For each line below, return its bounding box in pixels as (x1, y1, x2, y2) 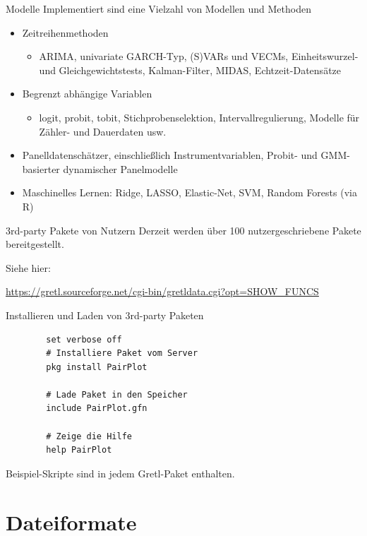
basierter (22, 161, 60, 176)
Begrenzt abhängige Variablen (22, 86, 152, 101)
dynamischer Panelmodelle (63, 161, 178, 176)
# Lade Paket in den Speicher (46, 389, 188, 400)
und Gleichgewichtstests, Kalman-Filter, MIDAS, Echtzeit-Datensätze (39, 62, 342, 77)
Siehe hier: (6, 260, 51, 275)
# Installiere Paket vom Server (46, 348, 198, 359)
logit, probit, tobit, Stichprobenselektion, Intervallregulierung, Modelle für (39, 109, 360, 124)
